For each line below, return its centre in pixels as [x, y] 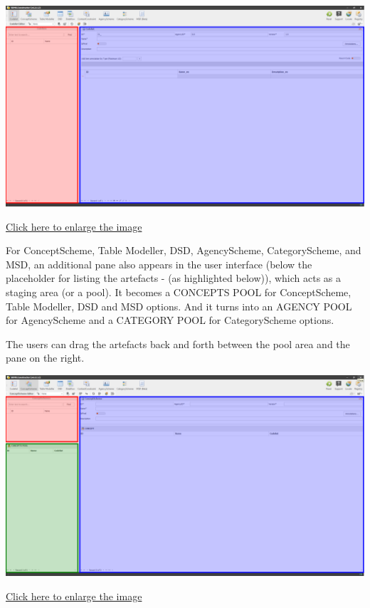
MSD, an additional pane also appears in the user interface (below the [159, 264]
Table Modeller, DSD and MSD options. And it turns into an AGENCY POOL [179, 306]
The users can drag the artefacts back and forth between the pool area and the [178, 344]
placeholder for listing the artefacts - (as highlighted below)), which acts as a [174, 278]
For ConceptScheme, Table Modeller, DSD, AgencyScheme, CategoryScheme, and [184, 250]
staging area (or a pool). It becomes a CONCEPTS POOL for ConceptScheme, [179, 292]
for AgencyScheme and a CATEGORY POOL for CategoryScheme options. [170, 320]
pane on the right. [45, 358]
